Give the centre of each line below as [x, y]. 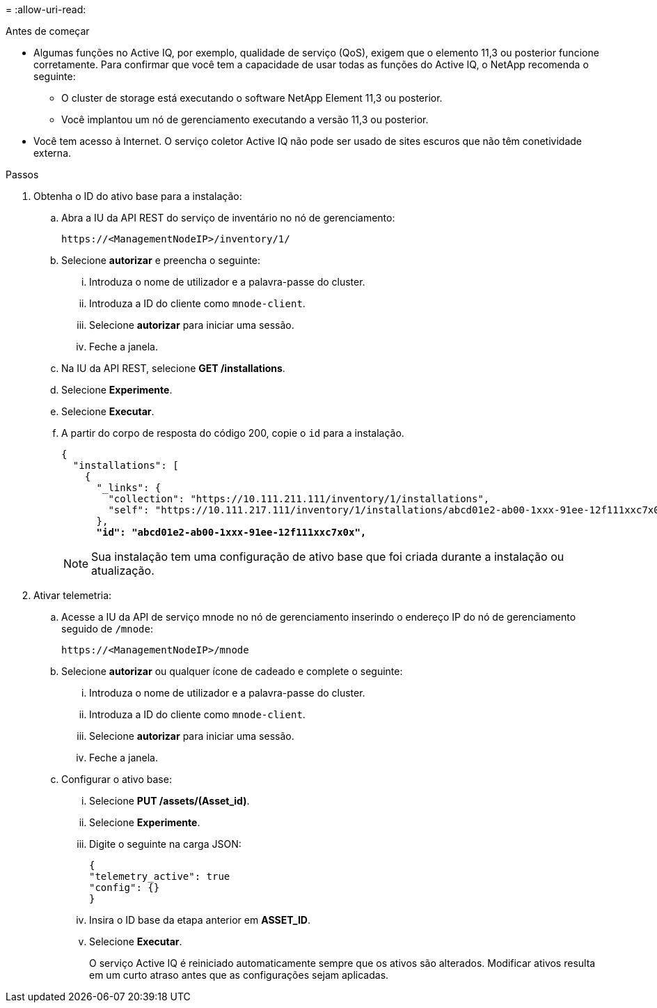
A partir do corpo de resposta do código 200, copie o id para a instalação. [233, 433]
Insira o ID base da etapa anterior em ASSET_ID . [200, 920]
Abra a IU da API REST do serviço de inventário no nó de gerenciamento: [228, 218]
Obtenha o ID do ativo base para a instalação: [138, 196]
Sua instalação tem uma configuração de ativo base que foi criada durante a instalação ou [328, 557]
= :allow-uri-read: [46, 9]
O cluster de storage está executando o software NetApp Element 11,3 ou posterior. [252, 98]
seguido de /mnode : [108, 629]
